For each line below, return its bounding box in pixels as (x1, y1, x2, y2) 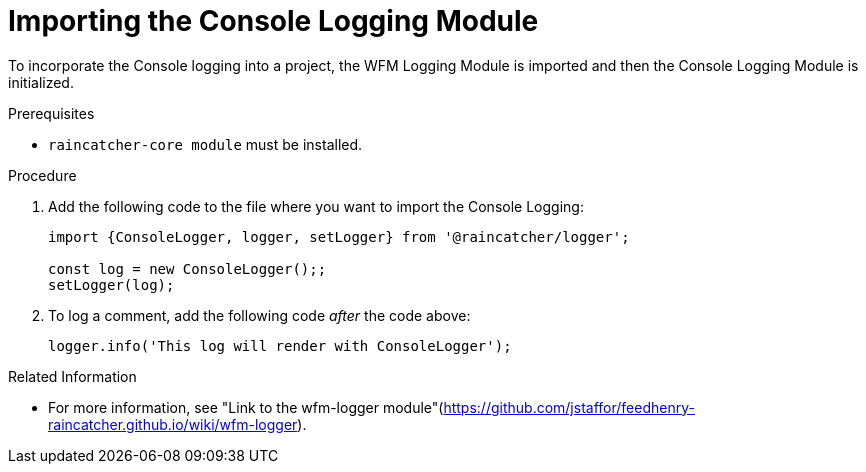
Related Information (8, 367, 137, 385)
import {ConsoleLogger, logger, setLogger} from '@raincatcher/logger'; (48, 228, 630, 245)
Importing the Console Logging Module (8, 4, 539, 38)
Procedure (8, 166, 77, 184)
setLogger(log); (48, 276, 175, 293)
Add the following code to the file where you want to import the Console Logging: (48, 197, 584, 215)
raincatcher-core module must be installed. (48, 135, 363, 153)
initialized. (8, 73, 74, 91)
